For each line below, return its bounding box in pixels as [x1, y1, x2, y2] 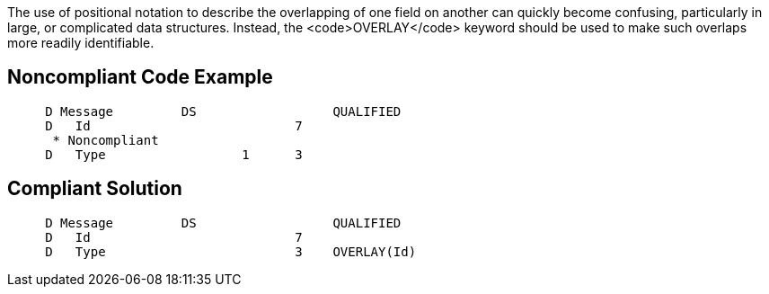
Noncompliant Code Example [7, 66, 273, 89]
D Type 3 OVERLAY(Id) [45, 244, 417, 259]
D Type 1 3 [45, 147, 303, 162]
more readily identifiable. [7, 35, 155, 50]
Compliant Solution [7, 177, 182, 200]
